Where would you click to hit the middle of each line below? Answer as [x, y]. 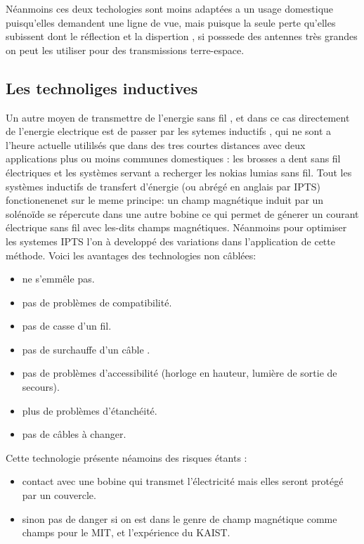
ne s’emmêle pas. [58, 279]
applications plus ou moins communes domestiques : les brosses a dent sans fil [173, 158]
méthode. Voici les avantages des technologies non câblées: [131, 255]
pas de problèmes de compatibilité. [97, 302]
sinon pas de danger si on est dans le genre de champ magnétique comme [180, 518]
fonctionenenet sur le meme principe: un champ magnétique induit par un [165, 200]
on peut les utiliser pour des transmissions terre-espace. [125, 50]
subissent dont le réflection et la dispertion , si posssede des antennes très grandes [182, 36]
